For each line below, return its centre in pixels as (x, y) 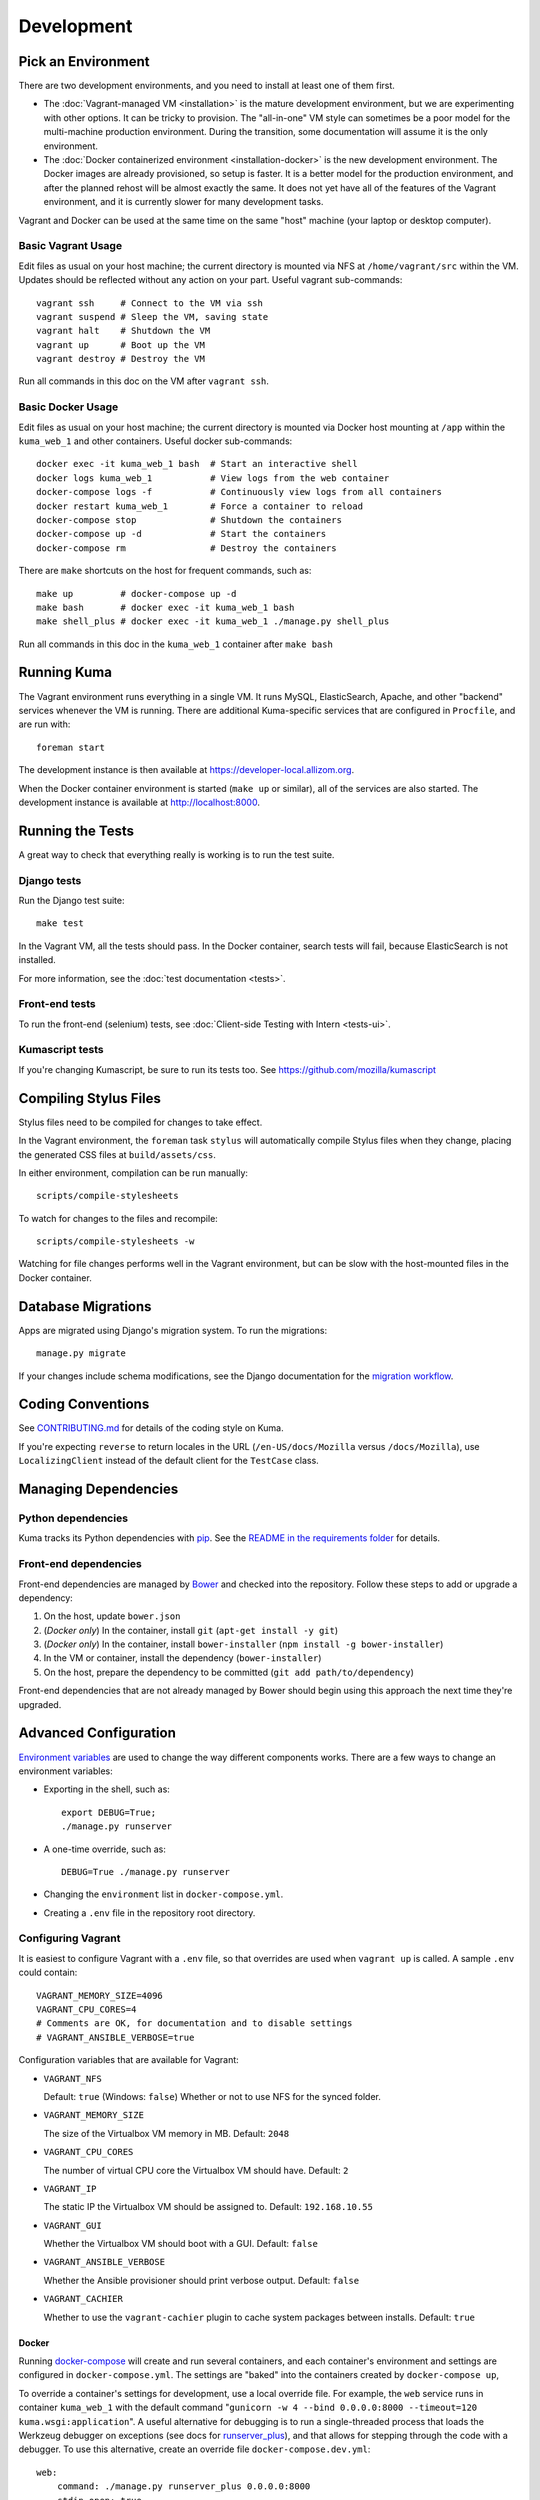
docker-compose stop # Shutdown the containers (189, 519)
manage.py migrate (81, 1353)
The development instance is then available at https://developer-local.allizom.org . (186, 770)
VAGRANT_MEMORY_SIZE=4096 (100, 1995)
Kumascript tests (61, 1050)
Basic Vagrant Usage (70, 246)
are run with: (44, 724)
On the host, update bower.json (112, 1616)
